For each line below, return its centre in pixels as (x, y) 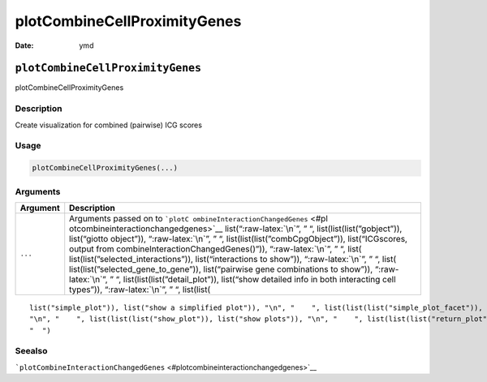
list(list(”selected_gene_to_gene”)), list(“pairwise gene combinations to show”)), (221, 269)
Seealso (31, 351)
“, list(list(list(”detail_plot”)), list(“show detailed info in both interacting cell (256, 279)
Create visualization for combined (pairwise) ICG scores (109, 125)
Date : (24, 45)
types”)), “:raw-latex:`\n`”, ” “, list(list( (140, 290)
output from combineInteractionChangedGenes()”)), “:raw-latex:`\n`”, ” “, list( (215, 249)
